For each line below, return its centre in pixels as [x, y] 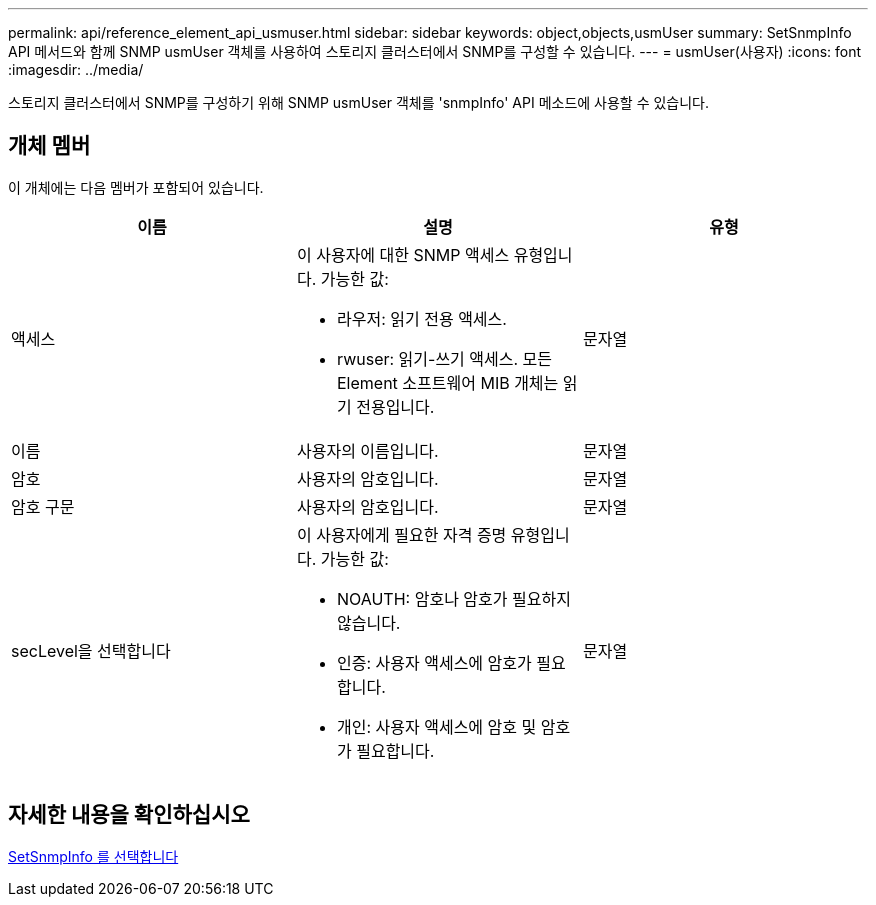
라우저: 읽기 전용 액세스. [421, 318]
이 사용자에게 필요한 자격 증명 [401, 534]
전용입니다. [395, 406]
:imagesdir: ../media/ [76, 69]
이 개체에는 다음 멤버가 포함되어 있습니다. [136, 187]
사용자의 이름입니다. [367, 450]
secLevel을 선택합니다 [91, 650]
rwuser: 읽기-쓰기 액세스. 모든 [444, 358]
